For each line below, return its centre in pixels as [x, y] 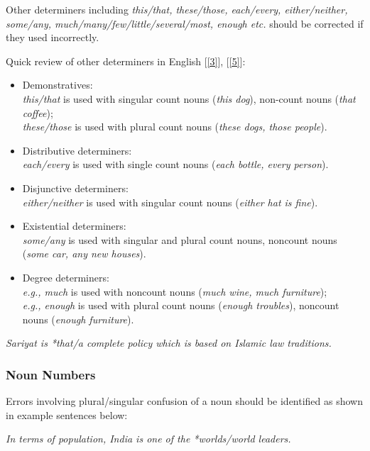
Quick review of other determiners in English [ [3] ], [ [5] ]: [126, 61]
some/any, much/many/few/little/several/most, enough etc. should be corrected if [185, 23]
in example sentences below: [67, 414]
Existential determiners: [74, 226]
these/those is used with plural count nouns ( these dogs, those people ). [175, 127]
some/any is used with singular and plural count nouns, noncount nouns [180, 239]
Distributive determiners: [77, 150]
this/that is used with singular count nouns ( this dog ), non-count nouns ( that [189, 98]
